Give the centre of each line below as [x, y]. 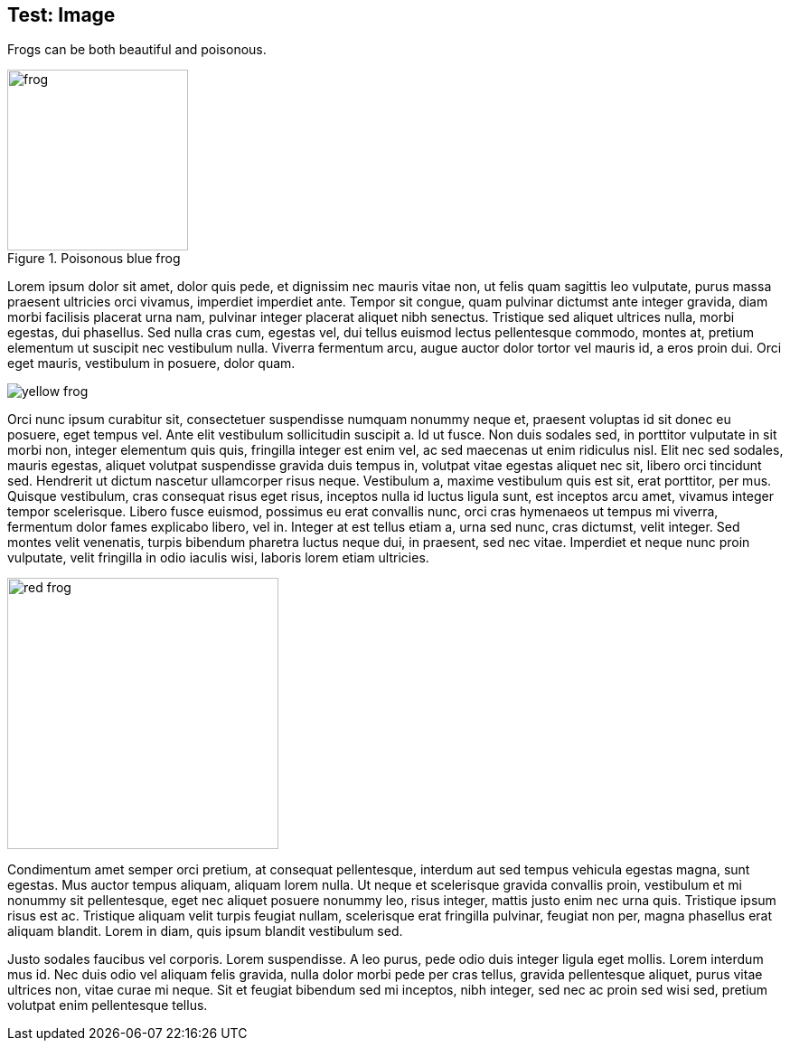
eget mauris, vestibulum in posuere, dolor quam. [151, 363]
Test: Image [61, 15]
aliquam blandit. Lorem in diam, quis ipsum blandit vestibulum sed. [205, 931]
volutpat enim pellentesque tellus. [108, 1006]
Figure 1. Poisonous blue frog [94, 259]
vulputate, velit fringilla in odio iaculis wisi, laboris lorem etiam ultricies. [218, 558]
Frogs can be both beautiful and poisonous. [137, 50]
